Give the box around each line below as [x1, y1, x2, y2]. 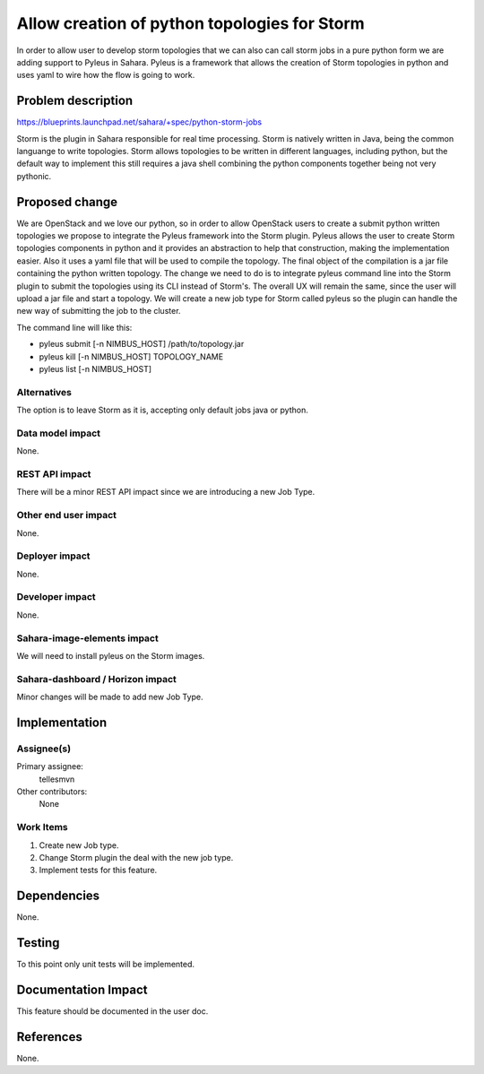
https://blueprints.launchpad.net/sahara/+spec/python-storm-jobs [16, 117, 263, 127]
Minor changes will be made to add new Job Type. [16, 691, 203, 703]
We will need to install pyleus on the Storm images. [16, 650, 205, 661]
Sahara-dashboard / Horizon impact [16, 672, 177, 685]
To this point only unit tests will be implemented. [16, 959, 195, 970]
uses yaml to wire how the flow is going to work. [16, 70, 195, 81]
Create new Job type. [39, 839, 119, 851]
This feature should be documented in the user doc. [16, 1006, 209, 1017]
